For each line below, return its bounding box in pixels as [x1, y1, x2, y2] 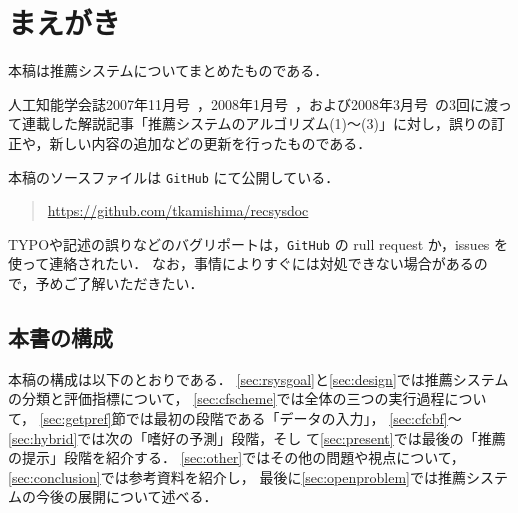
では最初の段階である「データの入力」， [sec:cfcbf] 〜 [125, 407, 462, 428]
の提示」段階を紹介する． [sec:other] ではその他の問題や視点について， [8, 447, 465, 468]
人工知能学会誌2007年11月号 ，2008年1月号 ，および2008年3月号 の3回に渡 [8, 93, 498, 114]
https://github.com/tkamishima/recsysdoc [47, 200, 309, 221]
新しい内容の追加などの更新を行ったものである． [49, 132, 372, 153]
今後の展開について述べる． [35, 486, 218, 507]
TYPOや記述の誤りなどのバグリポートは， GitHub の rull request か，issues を [8, 233, 509, 254]
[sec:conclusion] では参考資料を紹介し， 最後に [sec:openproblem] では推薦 [8, 466, 467, 487]
